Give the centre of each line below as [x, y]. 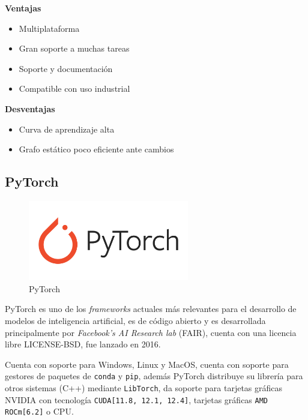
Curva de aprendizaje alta [67, 129]
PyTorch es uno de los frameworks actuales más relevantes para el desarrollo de [151, 309]
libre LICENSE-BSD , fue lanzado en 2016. [83, 344]
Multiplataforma [49, 28]
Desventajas [30, 108]
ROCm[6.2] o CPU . [39, 411]
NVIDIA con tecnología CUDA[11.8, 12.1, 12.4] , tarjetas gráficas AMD [137, 399]
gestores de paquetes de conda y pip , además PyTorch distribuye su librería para [154, 376]
